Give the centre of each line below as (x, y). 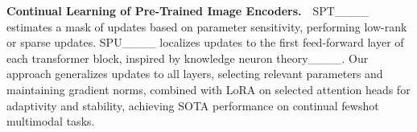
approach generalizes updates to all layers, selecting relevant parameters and (195, 74)
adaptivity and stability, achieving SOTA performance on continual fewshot (193, 105)
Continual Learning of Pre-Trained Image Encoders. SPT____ (188, 10)
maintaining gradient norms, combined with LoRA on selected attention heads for (208, 89)
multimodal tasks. (51, 121)
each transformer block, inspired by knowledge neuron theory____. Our (188, 58)
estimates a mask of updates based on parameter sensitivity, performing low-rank (207, 26)
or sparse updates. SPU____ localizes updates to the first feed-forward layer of (205, 42)
